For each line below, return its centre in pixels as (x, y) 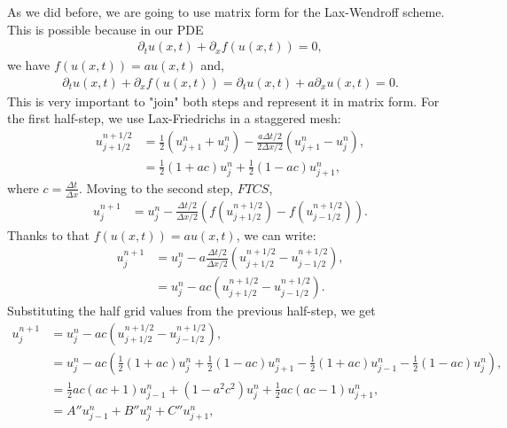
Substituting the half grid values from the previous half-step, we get (191, 311)
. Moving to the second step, (156, 187)
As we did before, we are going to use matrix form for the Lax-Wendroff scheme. (226, 12)
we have (29, 65)
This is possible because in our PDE (105, 29)
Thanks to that (49, 234)
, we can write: (276, 234)
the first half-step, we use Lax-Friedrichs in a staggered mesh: (174, 118)
